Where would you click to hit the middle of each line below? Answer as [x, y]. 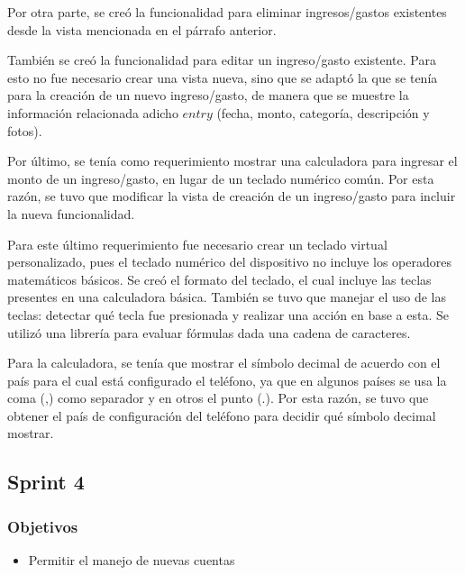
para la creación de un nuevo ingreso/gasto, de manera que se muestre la [208, 95]
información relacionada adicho [93, 112]
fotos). [25, 130]
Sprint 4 [46, 482]
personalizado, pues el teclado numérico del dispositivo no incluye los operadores [229, 262]
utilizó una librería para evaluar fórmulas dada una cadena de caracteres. [209, 332]
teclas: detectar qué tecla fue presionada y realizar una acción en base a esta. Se [228, 314]
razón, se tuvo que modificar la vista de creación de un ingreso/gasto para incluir [232, 196]
